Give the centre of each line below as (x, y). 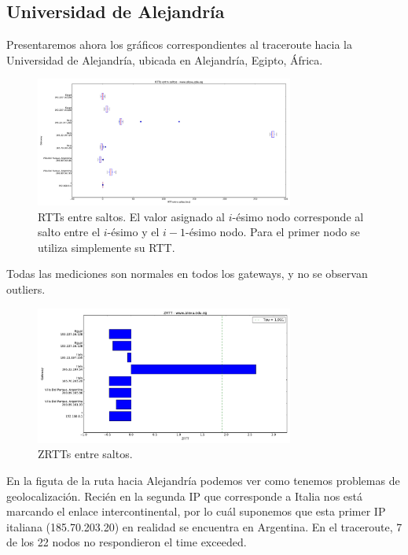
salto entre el (69, 232)
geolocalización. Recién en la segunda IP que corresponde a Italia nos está (185, 496)
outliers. (26, 289)
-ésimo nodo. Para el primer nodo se (272, 232)
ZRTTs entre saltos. (85, 454)
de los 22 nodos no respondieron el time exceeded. (127, 542)
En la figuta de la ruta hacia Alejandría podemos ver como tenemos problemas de (203, 481)
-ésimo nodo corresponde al (298, 216)
